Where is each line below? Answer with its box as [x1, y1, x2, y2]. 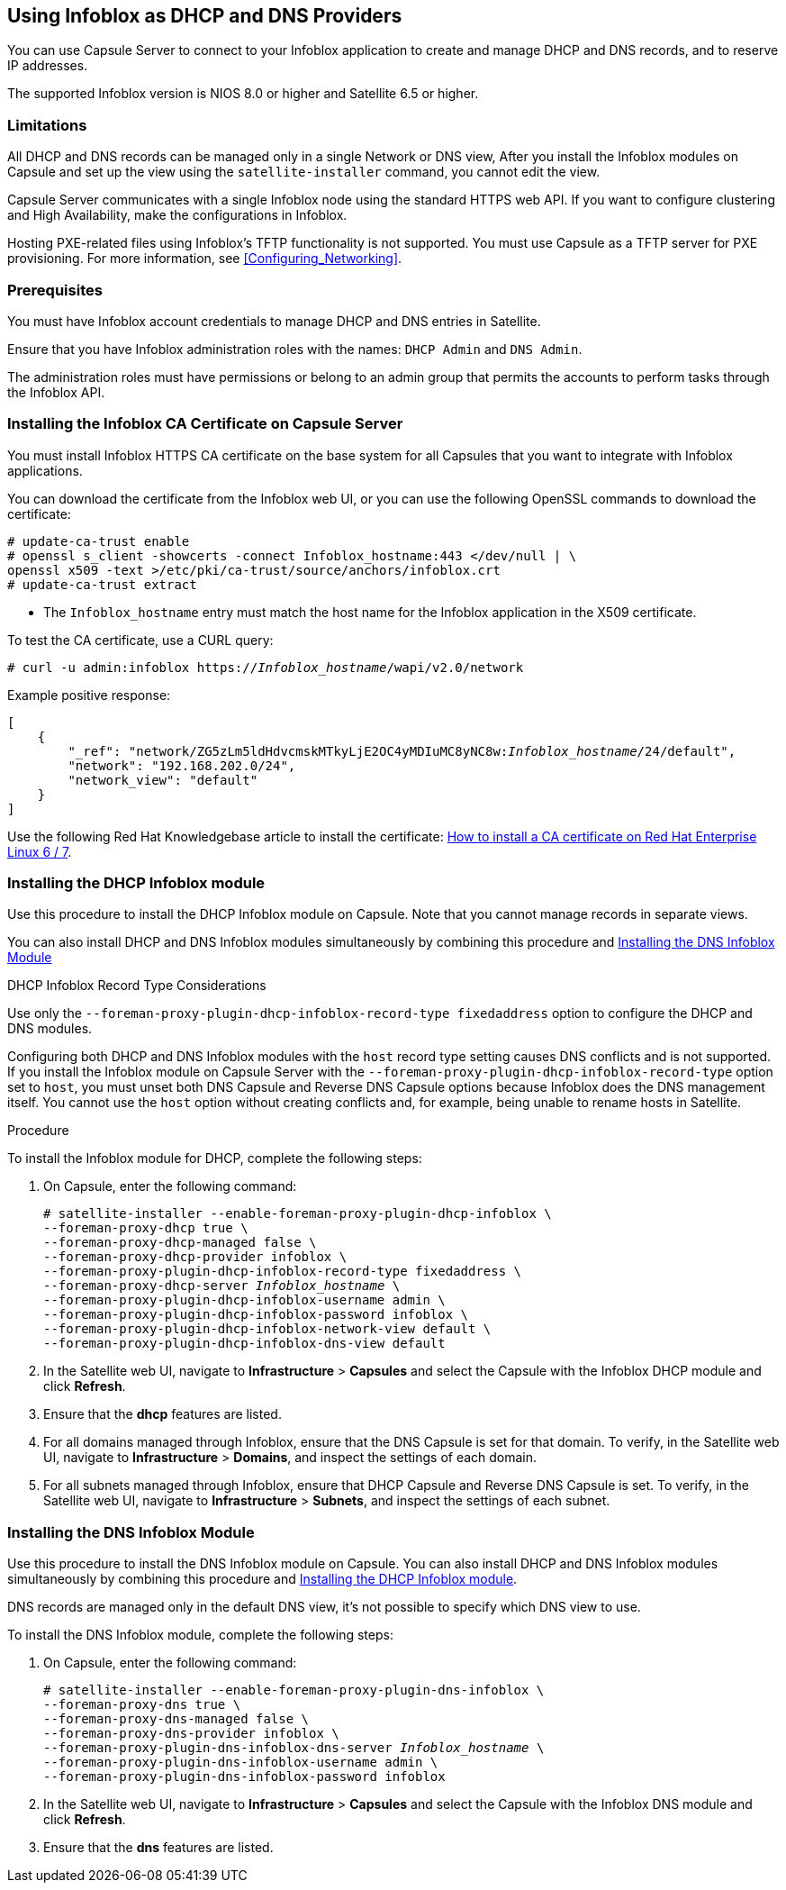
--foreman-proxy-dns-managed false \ [43, 1712, 310, 1727]
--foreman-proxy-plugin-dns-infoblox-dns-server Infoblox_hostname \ [43, 1740, 545, 1756]
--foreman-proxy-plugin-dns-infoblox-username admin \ [43, 1755, 438, 1770]
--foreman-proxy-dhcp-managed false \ [43, 1235, 317, 1250]
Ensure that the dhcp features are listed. [43, 1406, 282, 1422]
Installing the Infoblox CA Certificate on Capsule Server [7, 414, 403, 433]
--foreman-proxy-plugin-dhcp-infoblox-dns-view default [43, 1336, 446, 1351]
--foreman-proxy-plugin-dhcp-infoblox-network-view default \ [43, 1322, 492, 1337]
